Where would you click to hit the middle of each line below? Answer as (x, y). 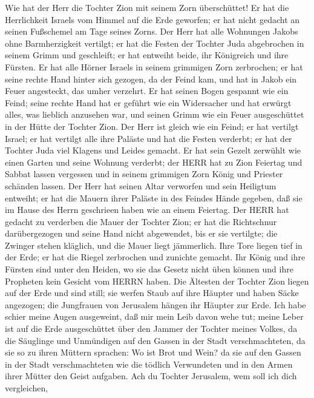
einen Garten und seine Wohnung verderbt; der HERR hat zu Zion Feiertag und (154, 162)
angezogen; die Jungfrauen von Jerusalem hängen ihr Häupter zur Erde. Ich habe (155, 304)
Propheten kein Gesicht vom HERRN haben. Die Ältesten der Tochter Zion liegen (157, 281)
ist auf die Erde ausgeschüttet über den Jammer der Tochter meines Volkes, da (151, 329)
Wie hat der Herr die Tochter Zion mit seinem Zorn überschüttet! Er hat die (147, 7)
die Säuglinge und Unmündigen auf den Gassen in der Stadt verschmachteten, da (155, 340)
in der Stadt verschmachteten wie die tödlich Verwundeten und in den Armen (149, 364)
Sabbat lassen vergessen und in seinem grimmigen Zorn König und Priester (144, 174)
